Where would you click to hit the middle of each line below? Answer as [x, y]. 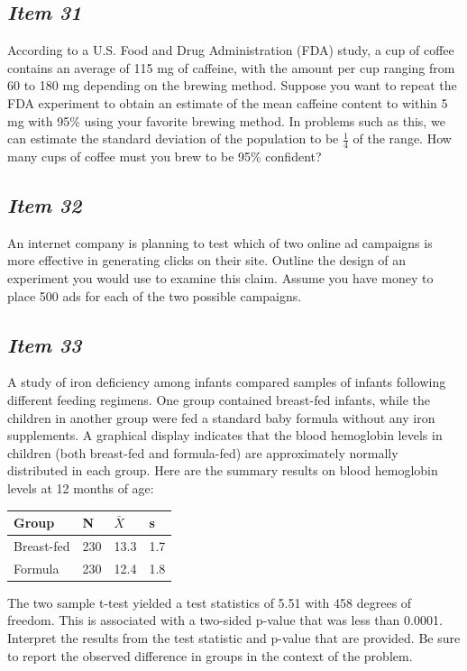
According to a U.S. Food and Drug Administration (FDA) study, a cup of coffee [231, 50]
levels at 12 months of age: [81, 487]
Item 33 [45, 344]
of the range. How [402, 138]
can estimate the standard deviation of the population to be [173, 138]
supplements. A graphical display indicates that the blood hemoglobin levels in [225, 435]
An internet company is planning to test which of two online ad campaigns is [220, 242]
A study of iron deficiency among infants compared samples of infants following [227, 382]
